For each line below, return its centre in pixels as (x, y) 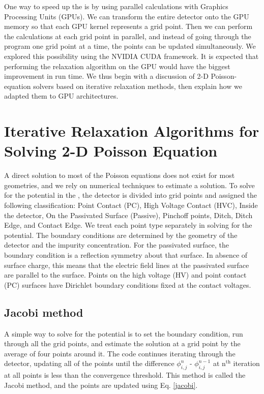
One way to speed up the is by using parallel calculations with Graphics (116, 6)
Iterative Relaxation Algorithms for (132, 131)
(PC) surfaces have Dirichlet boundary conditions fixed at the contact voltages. (128, 284)
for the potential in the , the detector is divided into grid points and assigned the (131, 195)
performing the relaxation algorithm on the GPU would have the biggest (117, 66)
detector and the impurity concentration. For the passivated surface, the (117, 245)
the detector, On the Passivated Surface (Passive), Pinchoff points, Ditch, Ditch (128, 215)
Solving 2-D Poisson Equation (111, 151)
